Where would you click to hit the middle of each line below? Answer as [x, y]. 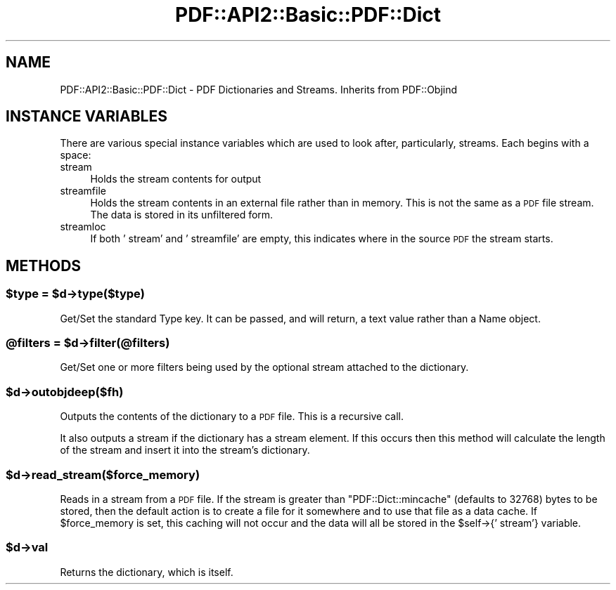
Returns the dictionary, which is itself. [147, 572]
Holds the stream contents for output [176, 179]
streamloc [83, 227]
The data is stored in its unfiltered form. [182, 215]
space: [76, 155]
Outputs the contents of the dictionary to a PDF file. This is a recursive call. [232, 417]
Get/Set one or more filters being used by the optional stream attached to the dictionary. [264, 367]
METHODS [44, 265]
